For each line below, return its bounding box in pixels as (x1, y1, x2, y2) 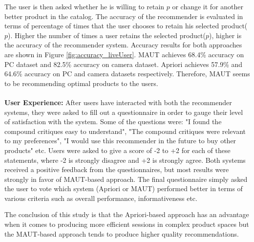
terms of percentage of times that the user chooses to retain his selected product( (4, 21, 248, 31)
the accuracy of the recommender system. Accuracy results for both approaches (4, 40, 242, 50)
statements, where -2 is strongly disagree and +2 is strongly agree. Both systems (4, 154, 246, 165)
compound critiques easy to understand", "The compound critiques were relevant (4, 126, 246, 136)
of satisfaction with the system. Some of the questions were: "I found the (4, 116, 222, 127)
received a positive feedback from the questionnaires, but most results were (4, 164, 229, 175)
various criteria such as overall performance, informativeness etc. (4, 193, 197, 203)
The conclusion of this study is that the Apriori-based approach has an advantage (4, 209, 249, 220)
